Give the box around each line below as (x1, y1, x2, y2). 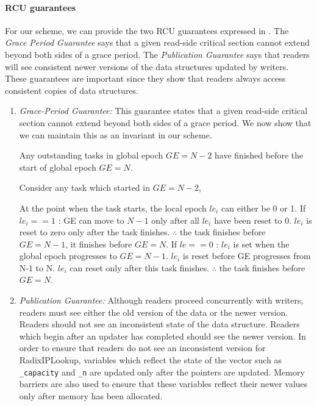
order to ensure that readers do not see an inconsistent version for (19, 341, 266, 354)
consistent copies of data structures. (5, 84, 139, 96)
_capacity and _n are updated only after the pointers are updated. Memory (19, 365, 305, 378)
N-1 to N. (19, 261, 55, 274)
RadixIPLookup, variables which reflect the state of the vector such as (19, 354, 282, 366)
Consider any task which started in (19, 181, 150, 194)
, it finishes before (65, 237, 132, 250)
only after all (151, 213, 199, 226)
